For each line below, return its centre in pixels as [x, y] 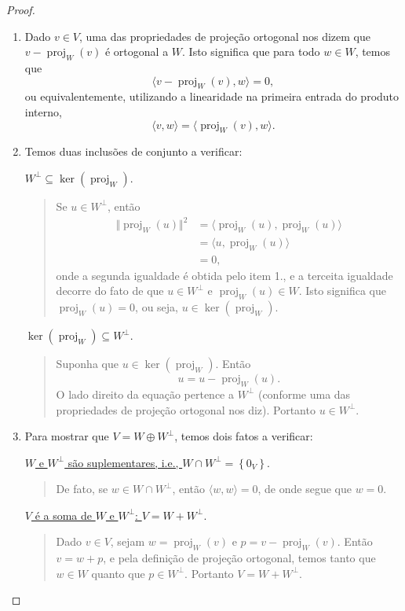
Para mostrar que [67, 436]
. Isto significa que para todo [251, 52]
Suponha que [87, 364]
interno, [43, 111]
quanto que [118, 573]
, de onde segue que [305, 489]
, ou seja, [157, 307]
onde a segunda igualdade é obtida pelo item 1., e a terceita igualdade [224, 275]
